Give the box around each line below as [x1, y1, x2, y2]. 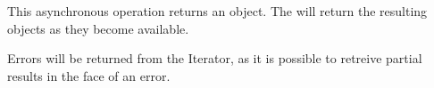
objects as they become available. [7, 19, 189, 37]
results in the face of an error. [7, 66, 171, 84]
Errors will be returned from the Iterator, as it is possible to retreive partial [7, 49, 422, 68]
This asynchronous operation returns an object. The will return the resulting [7, 2, 428, 20]
